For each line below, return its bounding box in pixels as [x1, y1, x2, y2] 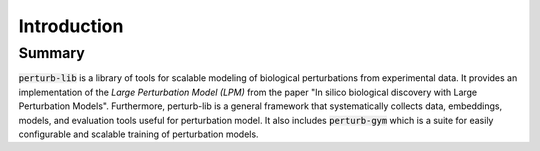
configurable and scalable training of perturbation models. [18, 128, 259, 140]
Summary [18, 44, 85, 62]
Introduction [18, 15, 124, 37]
